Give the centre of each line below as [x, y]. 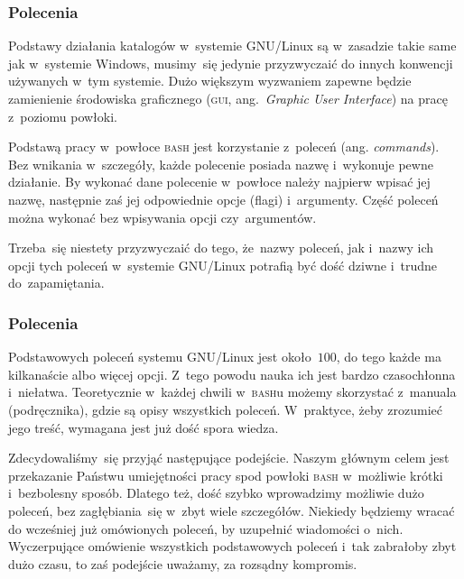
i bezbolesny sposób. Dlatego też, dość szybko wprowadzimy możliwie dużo [216, 493]
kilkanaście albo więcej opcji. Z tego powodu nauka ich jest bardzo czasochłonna [232, 374]
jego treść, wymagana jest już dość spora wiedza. [144, 427]
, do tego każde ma [389, 357]
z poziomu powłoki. [63, 116]
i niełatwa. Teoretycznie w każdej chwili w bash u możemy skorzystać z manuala [232, 392]
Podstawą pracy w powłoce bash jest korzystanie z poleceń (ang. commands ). [224, 147]
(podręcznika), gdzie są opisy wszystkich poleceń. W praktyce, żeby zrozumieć [226, 409]
